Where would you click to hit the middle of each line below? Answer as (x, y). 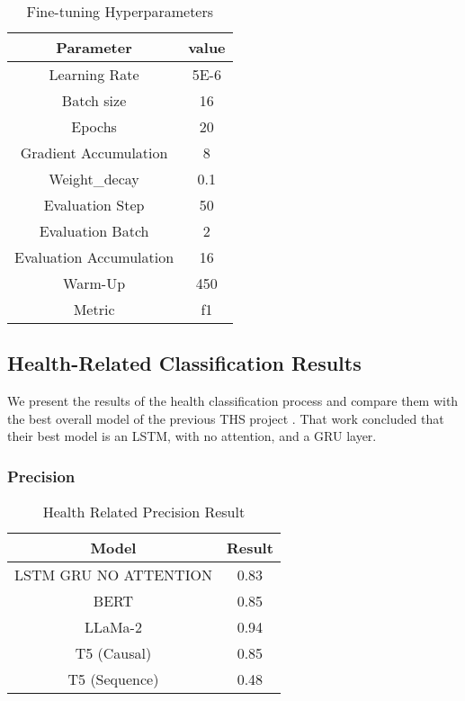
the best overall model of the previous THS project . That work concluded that (226, 418)
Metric (94, 309)
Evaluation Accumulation (94, 257)
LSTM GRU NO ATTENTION (113, 575)
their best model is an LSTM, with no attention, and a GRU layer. (192, 436)
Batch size (94, 100)
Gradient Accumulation (94, 153)
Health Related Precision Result (144, 512)
